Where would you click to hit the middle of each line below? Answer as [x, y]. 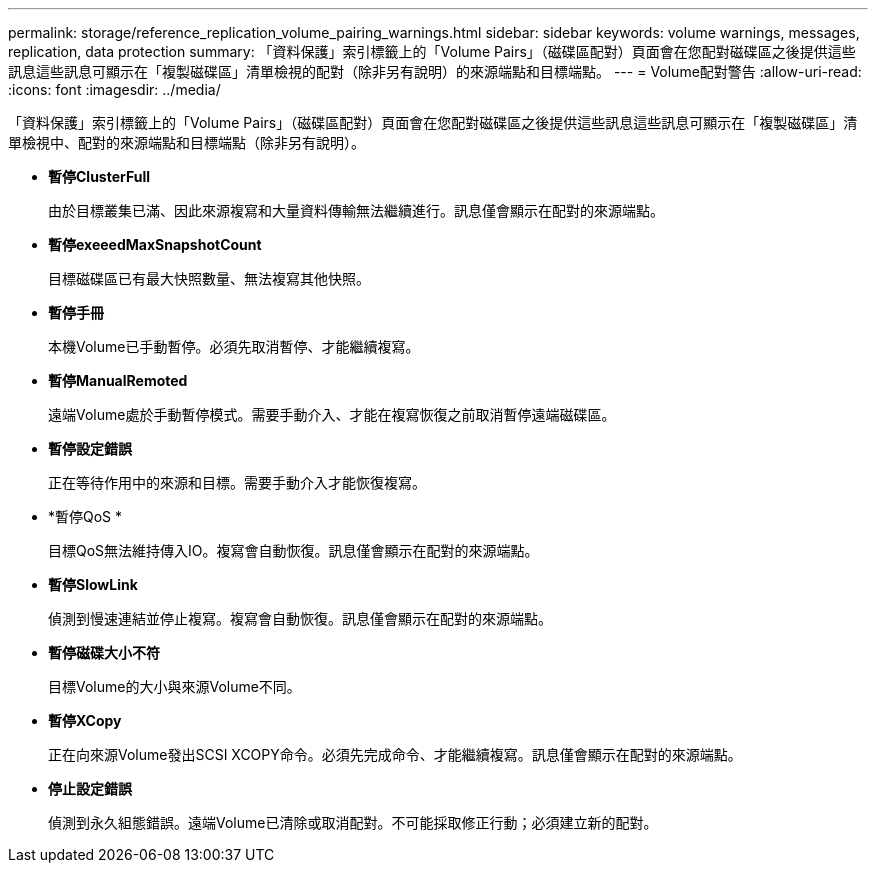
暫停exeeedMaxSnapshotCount [155, 244]
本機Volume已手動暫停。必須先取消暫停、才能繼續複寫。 [234, 346]
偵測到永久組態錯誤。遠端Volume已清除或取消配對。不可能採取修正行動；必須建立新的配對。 [353, 822]
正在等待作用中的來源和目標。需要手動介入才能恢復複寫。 [237, 482]
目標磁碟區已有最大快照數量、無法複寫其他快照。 [209, 278]
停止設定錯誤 [90, 788]
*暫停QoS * [85, 516]
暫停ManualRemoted [118, 380]
